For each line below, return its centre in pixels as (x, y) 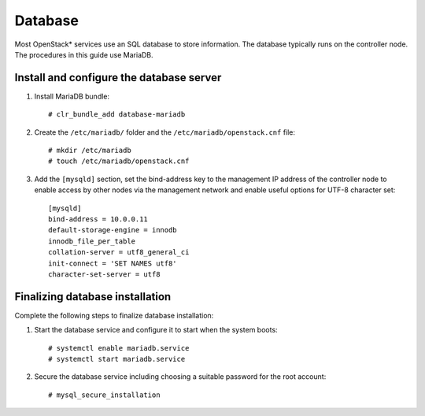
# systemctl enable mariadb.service (119, 348)
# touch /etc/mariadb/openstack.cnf (119, 161)
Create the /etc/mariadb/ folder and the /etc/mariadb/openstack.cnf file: (164, 132)
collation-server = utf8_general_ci (119, 253)
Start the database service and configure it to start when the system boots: (156, 330)
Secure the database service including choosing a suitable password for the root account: (180, 377)
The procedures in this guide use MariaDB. (84, 54)
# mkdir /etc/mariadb (90, 150)
